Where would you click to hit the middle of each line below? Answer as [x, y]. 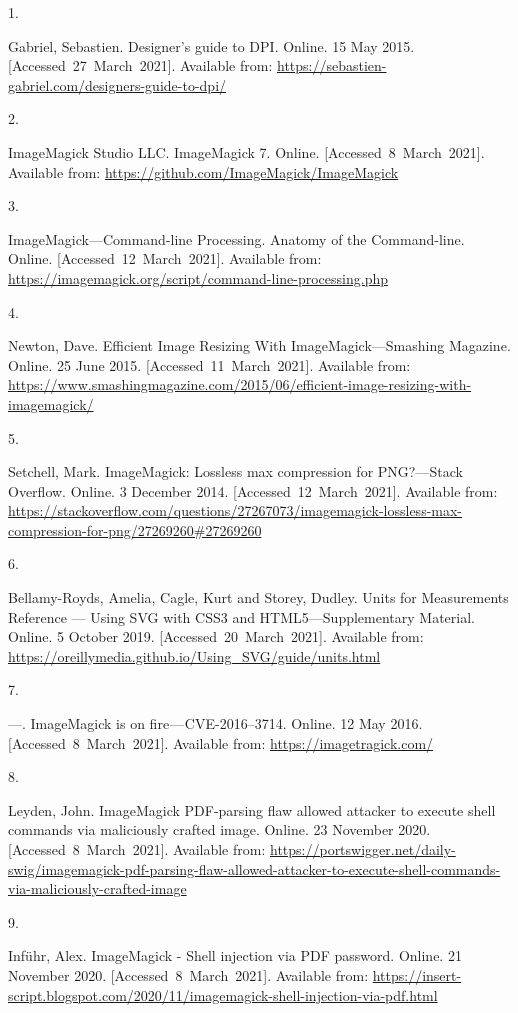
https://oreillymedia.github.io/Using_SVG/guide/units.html [194, 655]
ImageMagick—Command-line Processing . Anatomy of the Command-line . [236, 238]
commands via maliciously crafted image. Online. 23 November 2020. [219, 829]
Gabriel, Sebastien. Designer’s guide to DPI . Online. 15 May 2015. [211, 45]
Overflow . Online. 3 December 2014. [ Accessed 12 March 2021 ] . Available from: [253, 490]
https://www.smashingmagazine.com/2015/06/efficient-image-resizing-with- [240, 384]
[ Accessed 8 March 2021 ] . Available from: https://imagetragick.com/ [221, 742]
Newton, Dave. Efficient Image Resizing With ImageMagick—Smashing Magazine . [259, 345]
